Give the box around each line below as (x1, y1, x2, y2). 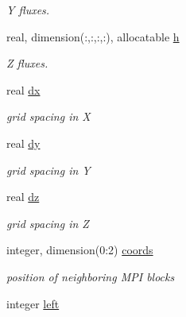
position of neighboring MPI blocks (6, 268, 175, 284)
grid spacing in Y (6, 161, 91, 178)
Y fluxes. (6, 2, 50, 17)
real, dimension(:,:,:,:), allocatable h (6, 28, 180, 44)
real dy (6, 134, 41, 151)
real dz (6, 188, 40, 205)
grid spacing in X (6, 108, 91, 125)
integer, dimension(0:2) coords (6, 242, 153, 258)
